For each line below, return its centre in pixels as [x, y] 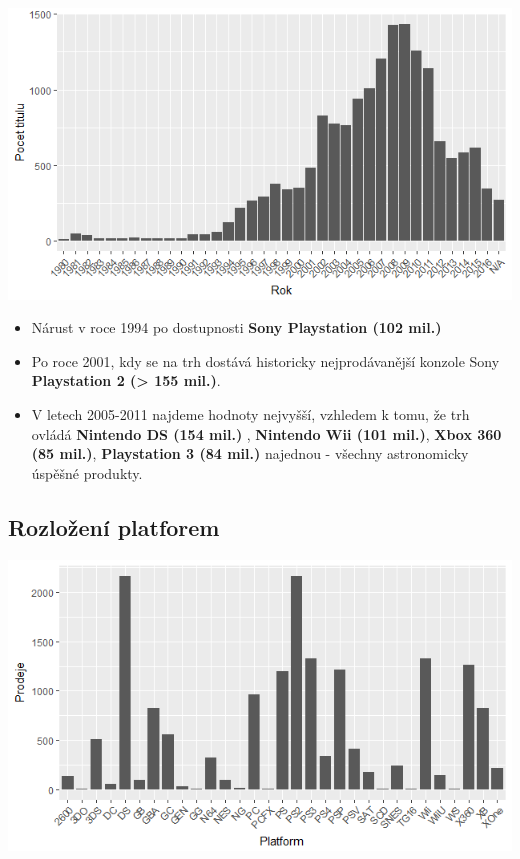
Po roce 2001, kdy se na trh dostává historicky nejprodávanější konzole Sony [265, 360]
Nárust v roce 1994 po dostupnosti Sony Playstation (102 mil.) [236, 327]
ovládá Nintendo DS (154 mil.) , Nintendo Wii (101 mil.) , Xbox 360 [266, 433]
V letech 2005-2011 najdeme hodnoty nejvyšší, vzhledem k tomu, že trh [250, 414]
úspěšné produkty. [87, 472]
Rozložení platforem [114, 526]
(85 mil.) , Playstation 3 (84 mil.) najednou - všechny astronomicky [250, 453]
